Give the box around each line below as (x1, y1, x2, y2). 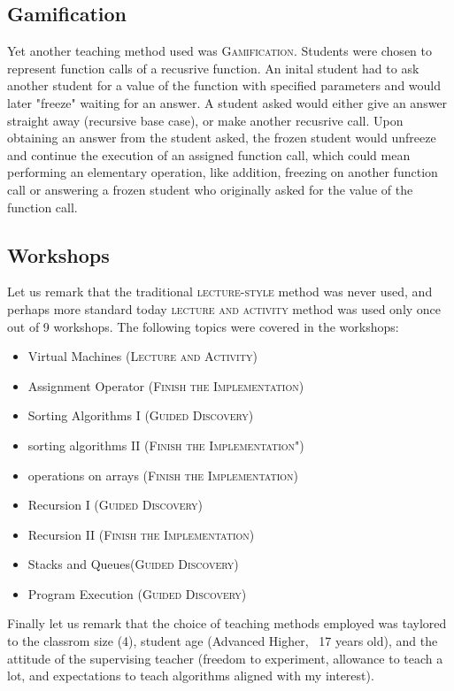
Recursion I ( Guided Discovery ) (27, 495, 204, 514)
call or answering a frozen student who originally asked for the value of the (7, 180, 413, 198)
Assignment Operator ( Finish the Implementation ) (27, 376, 304, 395)
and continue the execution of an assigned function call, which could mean (7, 145, 411, 164)
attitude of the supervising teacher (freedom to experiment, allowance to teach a (7, 649, 443, 667)
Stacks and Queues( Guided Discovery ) (27, 555, 239, 573)
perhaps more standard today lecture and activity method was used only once (7, 299, 442, 318)
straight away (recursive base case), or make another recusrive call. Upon (7, 111, 404, 129)
